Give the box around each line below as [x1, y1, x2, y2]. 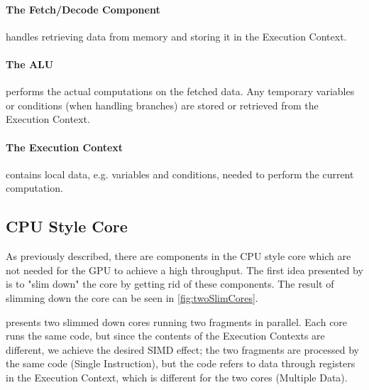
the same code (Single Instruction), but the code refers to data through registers [6, 356, 356, 371]
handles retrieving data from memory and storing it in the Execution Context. [6, 28, 347, 43]
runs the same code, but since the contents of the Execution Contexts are [6, 328, 325, 343]
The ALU [6, 56, 54, 71]
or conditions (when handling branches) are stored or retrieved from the [6, 97, 319, 112]
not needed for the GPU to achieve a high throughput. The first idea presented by [6, 262, 363, 277]
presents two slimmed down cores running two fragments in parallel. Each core [6, 314, 348, 329]
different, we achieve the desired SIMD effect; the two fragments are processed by [6, 342, 360, 357]
